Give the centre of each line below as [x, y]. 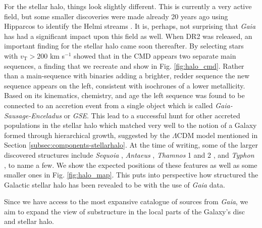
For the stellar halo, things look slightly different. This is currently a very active [128, 6]
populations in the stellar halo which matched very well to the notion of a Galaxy [130, 125]
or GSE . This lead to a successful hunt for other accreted [152, 115]
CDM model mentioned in [217, 135]
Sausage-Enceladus [33, 115]
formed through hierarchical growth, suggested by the [87, 135]
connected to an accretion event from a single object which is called [109, 105]
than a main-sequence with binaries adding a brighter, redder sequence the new [127, 76]
